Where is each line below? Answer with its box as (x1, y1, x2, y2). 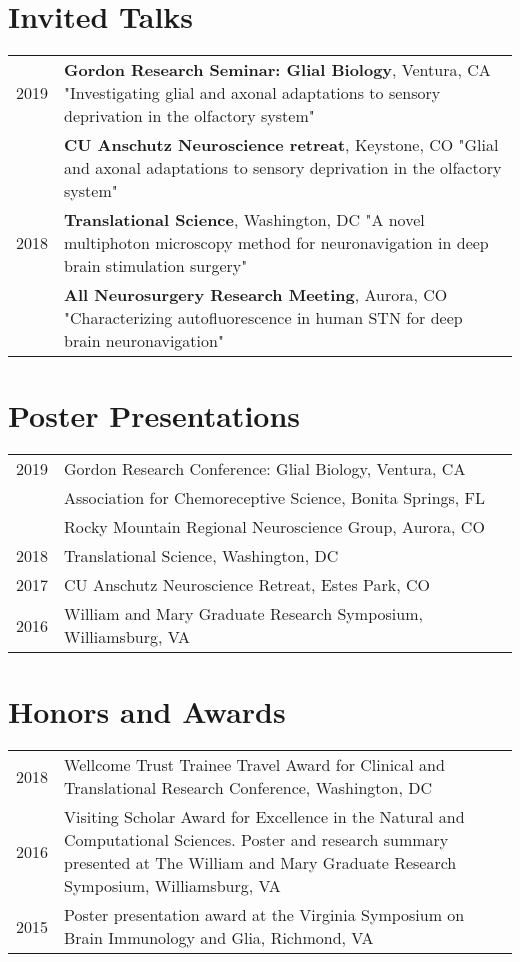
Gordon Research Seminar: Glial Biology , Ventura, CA (64, 58, 491, 82)
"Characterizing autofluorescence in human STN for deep (64, 306, 463, 330)
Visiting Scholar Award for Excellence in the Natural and (64, 805, 465, 829)
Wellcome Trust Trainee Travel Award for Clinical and (64, 753, 445, 777)
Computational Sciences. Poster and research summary (64, 828, 449, 852)
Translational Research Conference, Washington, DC (64, 776, 432, 800)
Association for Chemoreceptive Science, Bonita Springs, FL (64, 486, 486, 510)
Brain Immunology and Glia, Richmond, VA (64, 926, 374, 950)
